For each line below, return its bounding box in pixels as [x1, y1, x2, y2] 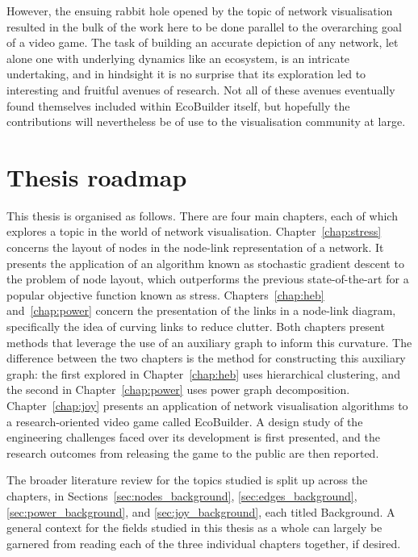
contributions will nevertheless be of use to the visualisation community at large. [6, 113, 406, 130]
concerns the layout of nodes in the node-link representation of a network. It [6, 239, 384, 256]
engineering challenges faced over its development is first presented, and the [6, 429, 380, 446]
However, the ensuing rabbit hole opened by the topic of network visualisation [6, 2, 393, 19]
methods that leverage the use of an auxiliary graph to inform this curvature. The [6, 333, 412, 350]
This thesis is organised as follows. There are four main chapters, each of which [6, 207, 398, 224]
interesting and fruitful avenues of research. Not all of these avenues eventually [6, 81, 395, 98]
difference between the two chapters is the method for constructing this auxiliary [6, 350, 406, 366]
